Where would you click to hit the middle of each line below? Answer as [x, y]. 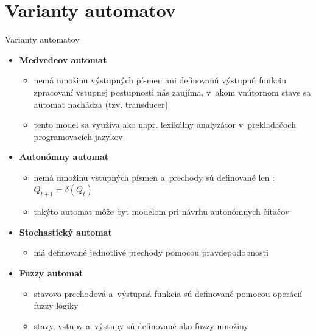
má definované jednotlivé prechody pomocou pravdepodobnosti [151, 252]
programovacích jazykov [78, 136]
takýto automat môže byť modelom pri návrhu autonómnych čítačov [162, 212]
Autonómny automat [64, 157]
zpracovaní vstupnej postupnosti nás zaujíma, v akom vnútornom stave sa [172, 92]
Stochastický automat [65, 232]
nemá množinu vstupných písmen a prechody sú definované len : [154, 177]
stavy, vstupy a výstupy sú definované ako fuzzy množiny [141, 325]
